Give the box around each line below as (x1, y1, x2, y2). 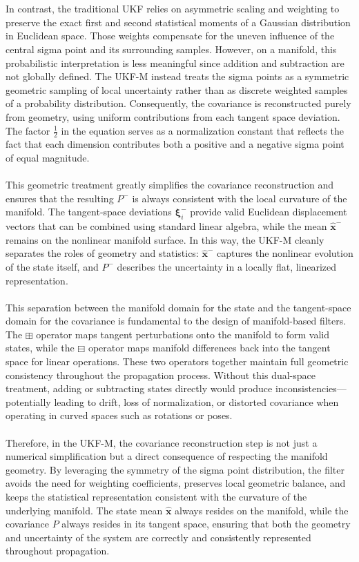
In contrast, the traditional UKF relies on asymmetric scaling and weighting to (6, 1, 340, 16)
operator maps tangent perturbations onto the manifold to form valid (36, 327, 330, 341)
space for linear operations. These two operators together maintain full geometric (6, 354, 349, 369)
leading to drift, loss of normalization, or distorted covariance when (54, 394, 339, 409)
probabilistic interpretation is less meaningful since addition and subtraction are (6, 55, 345, 70)
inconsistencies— (275, 381, 347, 396)
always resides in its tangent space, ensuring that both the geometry (61, 516, 351, 531)
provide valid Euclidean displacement (190, 204, 347, 219)
